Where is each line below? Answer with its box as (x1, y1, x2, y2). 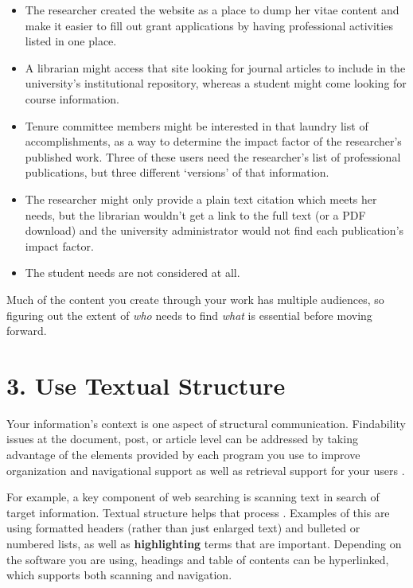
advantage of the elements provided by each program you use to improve (6, 446, 360, 462)
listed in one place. (25, 33, 117, 49)
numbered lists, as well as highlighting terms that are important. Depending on (6, 535, 402, 551)
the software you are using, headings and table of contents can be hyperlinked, (6, 551, 389, 567)
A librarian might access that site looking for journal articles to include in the (25, 59, 406, 76)
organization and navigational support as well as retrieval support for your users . (6, 461, 405, 478)
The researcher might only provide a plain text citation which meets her (25, 190, 377, 207)
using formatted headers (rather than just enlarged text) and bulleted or (6, 520, 360, 536)
